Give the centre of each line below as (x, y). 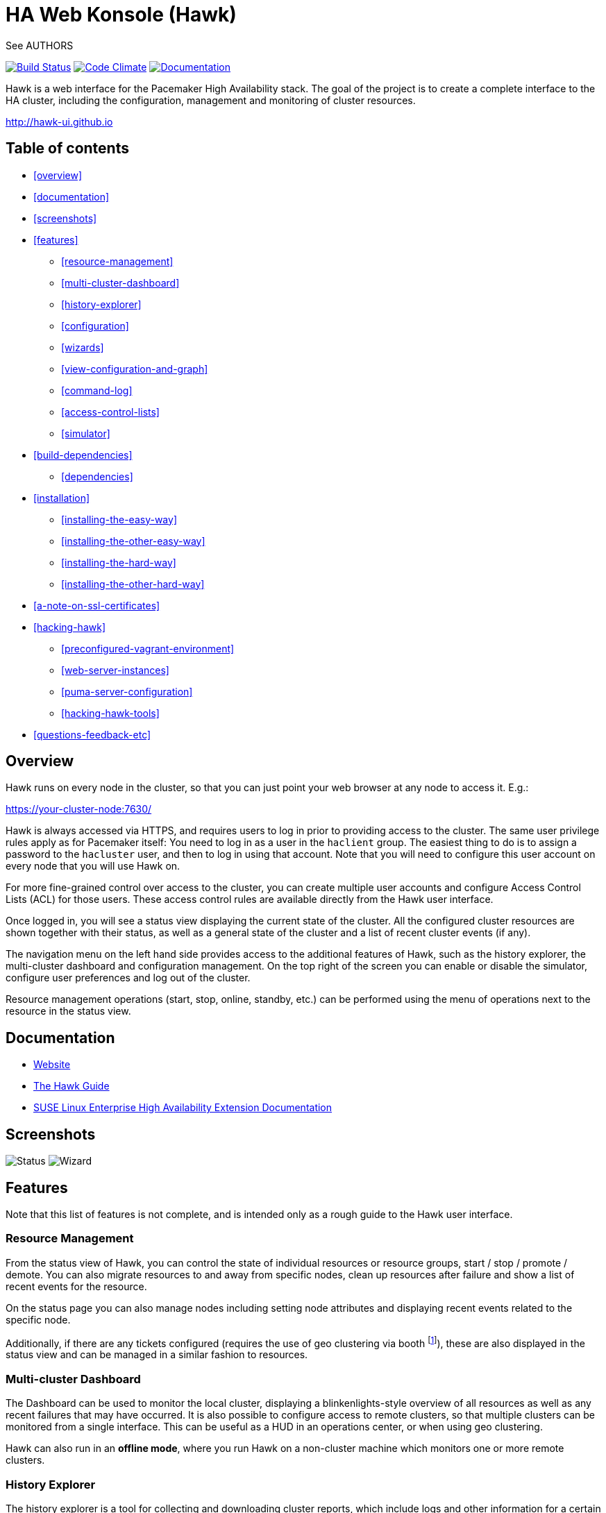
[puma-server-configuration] (127, 691)
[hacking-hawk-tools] (110, 713)
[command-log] (97, 390)
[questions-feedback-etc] (92, 734)
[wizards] (83, 347)
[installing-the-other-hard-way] (133, 584)
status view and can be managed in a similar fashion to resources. (157, 1355)
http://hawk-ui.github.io (59, 121)
